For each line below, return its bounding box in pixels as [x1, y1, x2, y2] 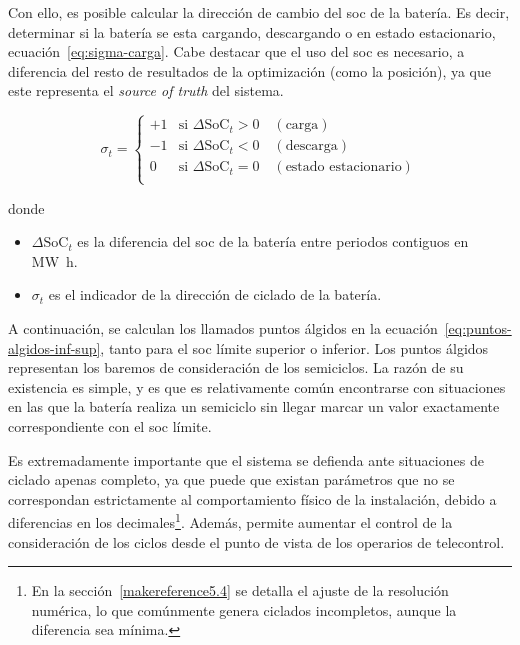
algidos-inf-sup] [8, 337, 101, 358]
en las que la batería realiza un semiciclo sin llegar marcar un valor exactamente [8, 396, 500, 417]
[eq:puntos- [444, 317, 512, 338]
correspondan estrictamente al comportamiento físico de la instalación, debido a [8, 488, 497, 509]
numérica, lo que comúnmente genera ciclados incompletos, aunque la [31, 599, 457, 620]
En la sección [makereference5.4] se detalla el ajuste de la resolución [31, 580, 449, 601]
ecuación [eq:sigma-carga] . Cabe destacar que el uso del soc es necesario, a [8, 41, 465, 62]
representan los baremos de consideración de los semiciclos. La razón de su [8, 357, 464, 378]
